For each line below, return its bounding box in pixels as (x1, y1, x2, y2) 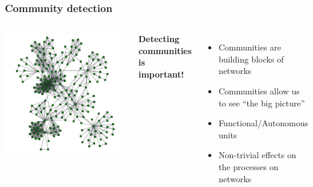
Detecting (138, 32, 180, 45)
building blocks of (218, 52, 284, 65)
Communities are (218, 41, 282, 54)
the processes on (218, 160, 279, 173)
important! (138, 68, 184, 80)
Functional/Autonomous (218, 117, 308, 129)
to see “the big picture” (218, 96, 305, 109)
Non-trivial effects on (218, 149, 296, 161)
